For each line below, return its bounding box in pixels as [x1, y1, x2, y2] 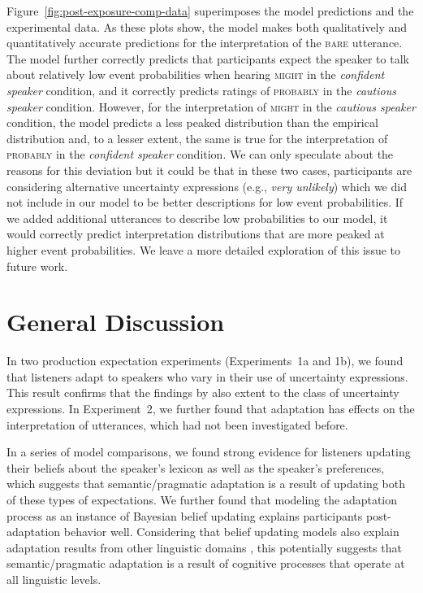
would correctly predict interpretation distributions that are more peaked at [6, 225, 385, 242]
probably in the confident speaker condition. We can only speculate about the [6, 146, 394, 163]
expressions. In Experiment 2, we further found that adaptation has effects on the [6, 400, 415, 416]
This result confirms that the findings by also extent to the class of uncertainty [6, 384, 399, 401]
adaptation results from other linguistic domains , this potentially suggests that [6, 538, 402, 556]
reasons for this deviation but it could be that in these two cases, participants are [6, 161, 412, 178]
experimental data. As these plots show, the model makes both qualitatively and [6, 18, 408, 35]
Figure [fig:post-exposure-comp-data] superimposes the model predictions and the [6, 2, 414, 19]
